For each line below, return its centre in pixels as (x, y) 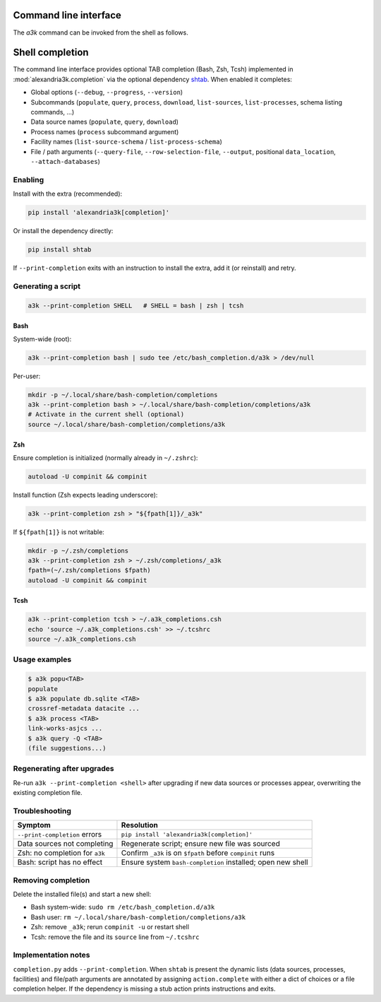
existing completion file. (48, 793)
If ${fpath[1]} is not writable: (59, 532)
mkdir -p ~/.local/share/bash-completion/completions (123, 395)
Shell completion (51, 53)
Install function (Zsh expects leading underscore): (85, 495)
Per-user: (27, 376)
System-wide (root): (42, 338)
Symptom (34, 825)
